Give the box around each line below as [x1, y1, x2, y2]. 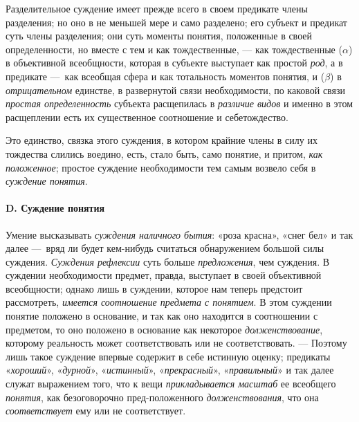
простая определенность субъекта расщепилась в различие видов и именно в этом [6, 96, 353, 111]
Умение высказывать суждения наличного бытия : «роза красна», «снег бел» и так [6, 227, 353, 241]
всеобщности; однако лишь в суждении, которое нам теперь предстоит [6, 281, 303, 295]
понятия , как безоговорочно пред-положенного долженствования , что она [6, 389, 319, 404]
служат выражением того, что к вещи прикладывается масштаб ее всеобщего [6, 376, 336, 391]
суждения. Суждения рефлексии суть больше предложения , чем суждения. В [6, 254, 330, 268]
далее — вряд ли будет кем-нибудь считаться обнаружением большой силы [6, 241, 324, 255]
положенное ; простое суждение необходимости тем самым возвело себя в [6, 160, 316, 174]
